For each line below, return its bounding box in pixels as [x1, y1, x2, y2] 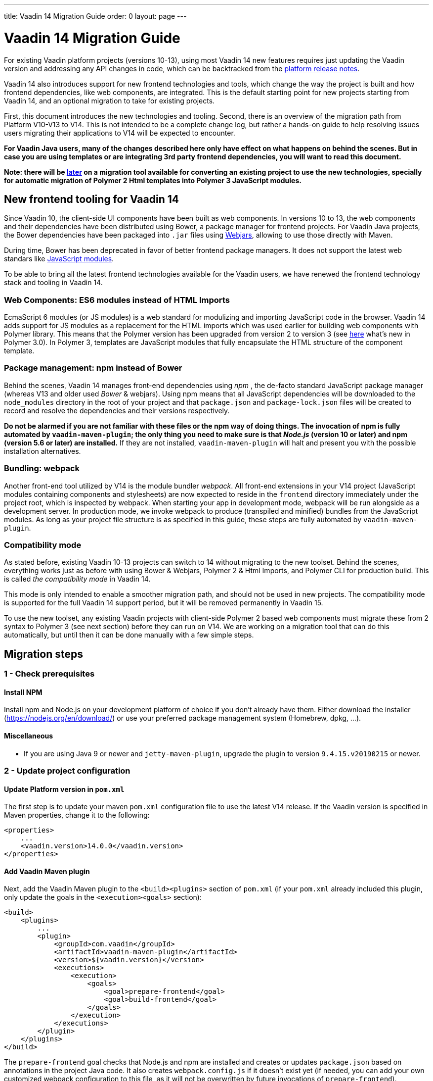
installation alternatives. [4, 446, 81, 455]
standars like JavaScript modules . [4, 254, 114, 263]
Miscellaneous [4, 732, 53, 740]
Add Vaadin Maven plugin [4, 867, 90, 876]
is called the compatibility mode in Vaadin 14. [4, 575, 151, 584]
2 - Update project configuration [4, 766, 130, 776]
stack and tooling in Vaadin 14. [4, 278, 103, 287]
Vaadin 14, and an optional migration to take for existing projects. [4, 96, 215, 105]
